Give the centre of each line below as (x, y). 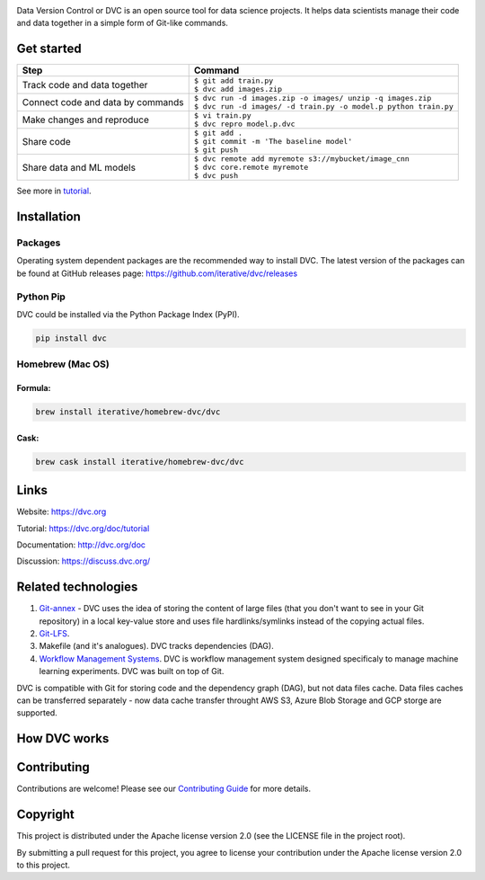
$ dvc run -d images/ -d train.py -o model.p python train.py (323, 107)
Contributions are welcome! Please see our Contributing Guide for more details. (164, 789)
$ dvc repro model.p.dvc (244, 124)
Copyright (46, 815)
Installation (48, 217)
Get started (49, 49)
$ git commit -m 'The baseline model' (273, 142)
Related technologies (77, 587)
